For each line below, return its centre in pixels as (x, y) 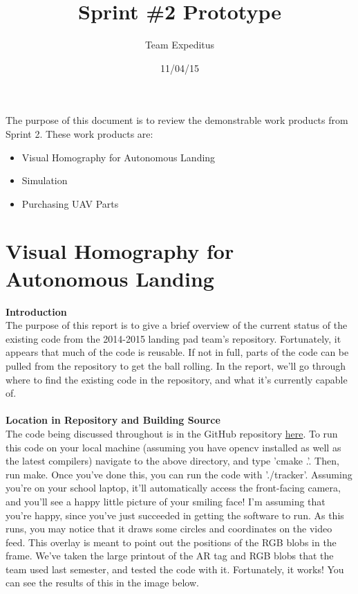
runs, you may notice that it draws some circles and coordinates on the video (169, 529)
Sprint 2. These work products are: (79, 133)
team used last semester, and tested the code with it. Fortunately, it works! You (175, 569)
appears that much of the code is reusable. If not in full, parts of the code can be (177, 352)
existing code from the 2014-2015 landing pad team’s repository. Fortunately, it (173, 338)
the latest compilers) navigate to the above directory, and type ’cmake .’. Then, (172, 461)
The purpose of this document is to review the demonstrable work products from (177, 120)
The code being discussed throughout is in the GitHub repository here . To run (172, 433)
